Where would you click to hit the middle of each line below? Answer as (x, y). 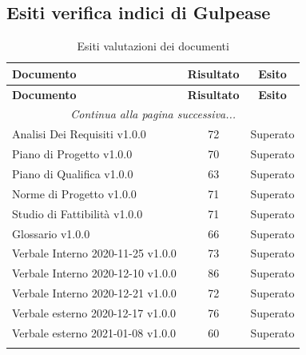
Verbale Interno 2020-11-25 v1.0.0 (94, 253)
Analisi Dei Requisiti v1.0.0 (79, 134)
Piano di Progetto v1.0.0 (72, 154)
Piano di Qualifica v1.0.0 (73, 174)
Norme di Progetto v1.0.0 (74, 193)
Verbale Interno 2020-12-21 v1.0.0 (94, 293)
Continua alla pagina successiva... (153, 114)
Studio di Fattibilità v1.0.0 (77, 213)
